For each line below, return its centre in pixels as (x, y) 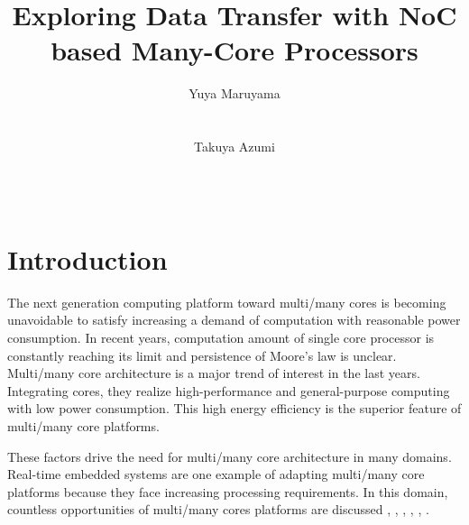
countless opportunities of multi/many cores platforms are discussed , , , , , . (218, 509)
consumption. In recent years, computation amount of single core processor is (221, 337)
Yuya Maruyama (234, 93)
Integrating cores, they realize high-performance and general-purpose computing (229, 390)
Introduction (87, 258)
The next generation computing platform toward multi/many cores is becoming (227, 302)
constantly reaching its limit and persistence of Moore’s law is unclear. (202, 355)
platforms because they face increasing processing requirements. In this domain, (228, 491)
